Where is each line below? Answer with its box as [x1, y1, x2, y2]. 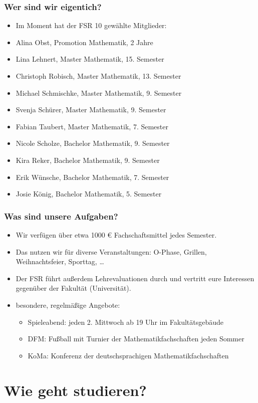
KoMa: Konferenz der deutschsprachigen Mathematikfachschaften [28, 350, 229, 360]
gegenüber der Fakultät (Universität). [16, 283, 131, 293]
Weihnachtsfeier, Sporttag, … [16, 256, 104, 267]
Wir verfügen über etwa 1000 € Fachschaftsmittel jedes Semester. [16, 229, 217, 240]
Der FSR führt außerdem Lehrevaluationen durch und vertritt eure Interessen [16, 273, 254, 283]
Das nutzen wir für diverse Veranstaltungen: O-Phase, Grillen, [16, 246, 207, 257]
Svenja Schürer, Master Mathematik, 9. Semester [16, 104, 166, 115]
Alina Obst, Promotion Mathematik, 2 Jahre [16, 37, 153, 47]
